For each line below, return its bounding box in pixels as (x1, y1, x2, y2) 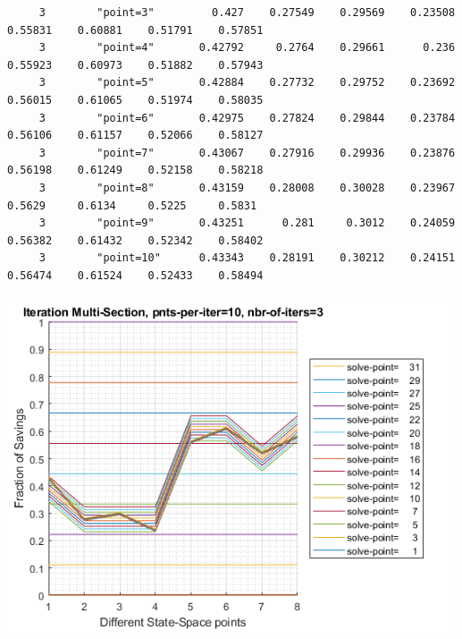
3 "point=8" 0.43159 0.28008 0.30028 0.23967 (38, 181, 456, 194)
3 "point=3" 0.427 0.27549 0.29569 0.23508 (38, 6, 456, 19)
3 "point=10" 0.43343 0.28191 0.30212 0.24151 (38, 251, 456, 265)
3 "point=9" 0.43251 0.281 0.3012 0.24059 (38, 217, 456, 230)
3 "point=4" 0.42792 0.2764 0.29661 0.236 (38, 41, 456, 55)
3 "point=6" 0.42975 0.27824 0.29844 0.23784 (38, 111, 456, 124)
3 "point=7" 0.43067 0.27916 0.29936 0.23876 (38, 146, 456, 159)
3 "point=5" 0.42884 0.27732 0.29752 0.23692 (38, 76, 456, 89)
